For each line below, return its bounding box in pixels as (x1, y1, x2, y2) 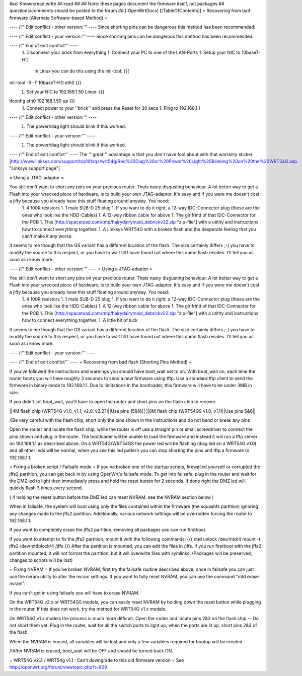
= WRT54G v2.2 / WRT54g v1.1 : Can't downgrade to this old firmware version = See (9, 657, 184, 663)
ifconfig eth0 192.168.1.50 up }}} (9, 98, 75, 104)
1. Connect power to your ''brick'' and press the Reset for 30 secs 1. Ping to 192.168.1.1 (22, 105, 200, 111)
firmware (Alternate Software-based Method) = (9, 15, 108, 21)
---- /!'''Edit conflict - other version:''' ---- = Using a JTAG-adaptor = (9, 266, 153, 272)
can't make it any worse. (22, 233, 73, 239)
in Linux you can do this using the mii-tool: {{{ (34, 68, 129, 74)
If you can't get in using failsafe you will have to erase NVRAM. (9, 589, 140, 596)
